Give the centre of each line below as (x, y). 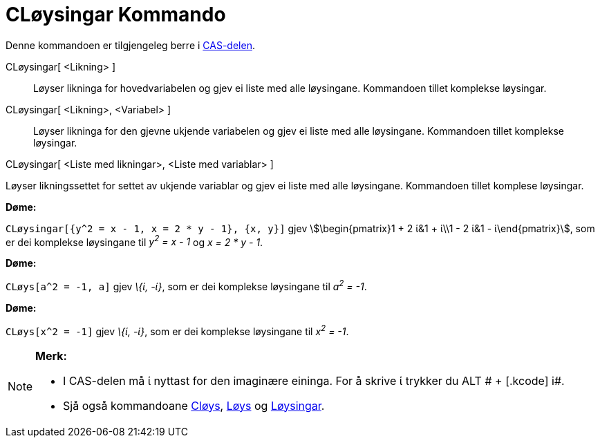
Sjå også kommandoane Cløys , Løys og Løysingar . (194, 405)
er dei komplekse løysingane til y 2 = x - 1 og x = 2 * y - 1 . (134, 241)
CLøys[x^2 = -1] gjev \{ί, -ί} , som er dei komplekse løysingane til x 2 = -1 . (177, 330)
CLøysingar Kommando (116, 15)
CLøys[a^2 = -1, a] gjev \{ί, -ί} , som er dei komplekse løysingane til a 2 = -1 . (186, 286)
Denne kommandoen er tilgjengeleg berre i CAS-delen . (130, 45)
